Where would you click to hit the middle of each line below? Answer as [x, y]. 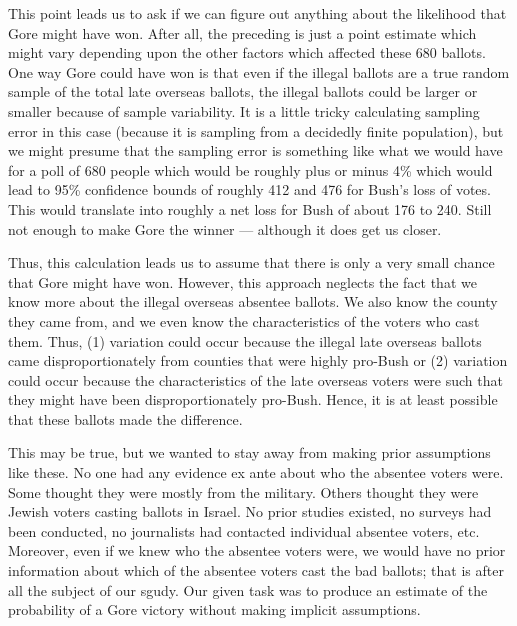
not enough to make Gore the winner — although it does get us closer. [225, 228]
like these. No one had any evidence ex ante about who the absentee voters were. [256, 472]
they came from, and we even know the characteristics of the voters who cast [244, 320]
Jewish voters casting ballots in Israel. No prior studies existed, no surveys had [250, 511]
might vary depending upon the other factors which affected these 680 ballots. [247, 52]
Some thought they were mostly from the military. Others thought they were [243, 491]
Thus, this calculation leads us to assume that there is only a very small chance [251, 262]
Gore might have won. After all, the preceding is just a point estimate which [242, 32]
